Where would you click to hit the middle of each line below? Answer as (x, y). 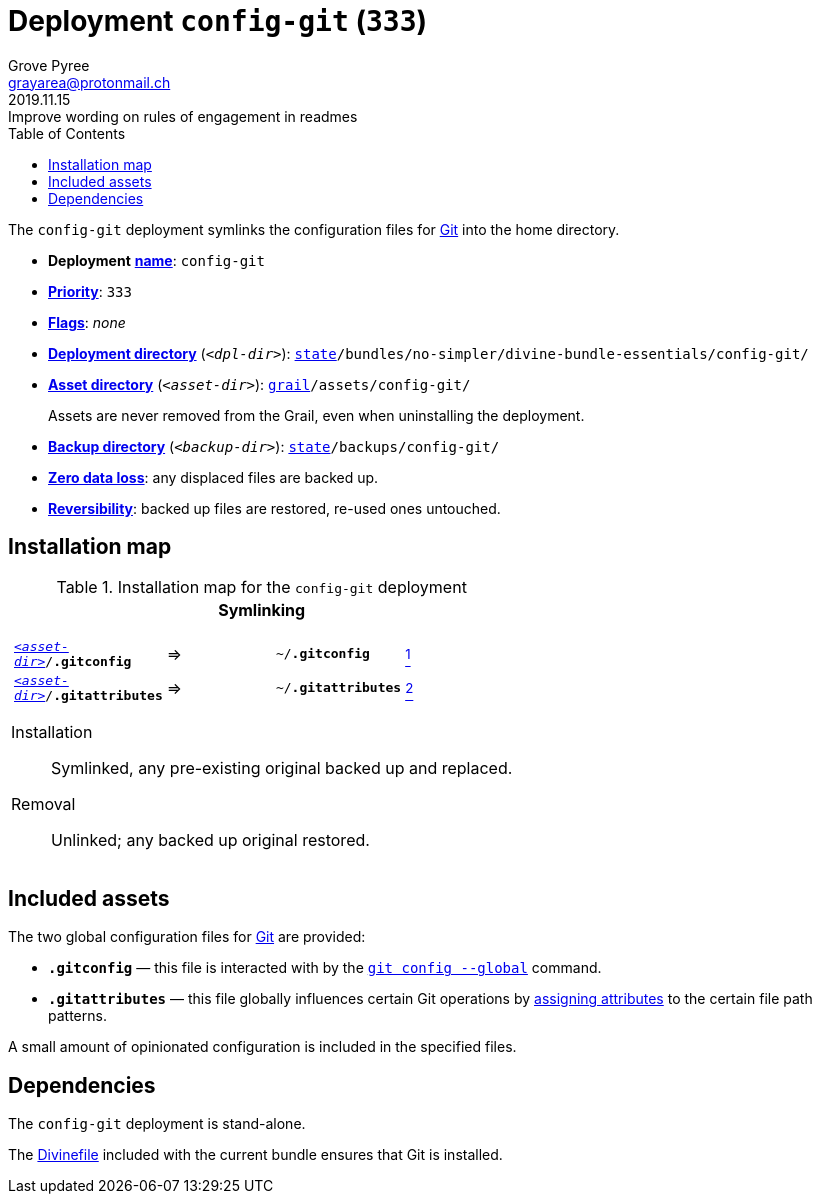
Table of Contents (67, 133)
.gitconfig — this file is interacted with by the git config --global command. (325, 968)
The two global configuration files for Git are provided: (187, 937)
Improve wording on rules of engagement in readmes (183, 116)
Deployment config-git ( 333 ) (218, 21)
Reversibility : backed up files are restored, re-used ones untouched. (274, 508)
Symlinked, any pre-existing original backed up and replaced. (282, 767)
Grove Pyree (49, 65)
